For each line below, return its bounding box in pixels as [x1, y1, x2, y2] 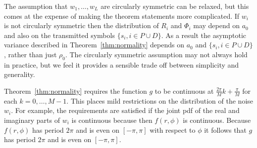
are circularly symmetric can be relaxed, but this [101, 1, 249, 11]
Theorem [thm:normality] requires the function [4, 85, 147, 96]
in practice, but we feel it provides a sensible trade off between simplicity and [4, 59, 239, 70]
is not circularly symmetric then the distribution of [4, 20, 159, 31]
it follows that [204, 124, 247, 135]
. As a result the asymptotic [161, 30, 247, 40]
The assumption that [4, 1, 68, 11]
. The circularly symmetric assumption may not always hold [65, 49, 248, 59]
